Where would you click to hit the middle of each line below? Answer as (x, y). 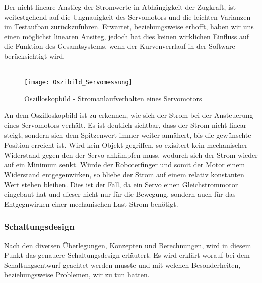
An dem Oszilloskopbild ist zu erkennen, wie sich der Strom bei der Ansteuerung (129, 115)
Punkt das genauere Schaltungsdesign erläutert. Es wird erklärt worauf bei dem (127, 255)
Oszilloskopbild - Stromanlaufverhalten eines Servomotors (113, 98)
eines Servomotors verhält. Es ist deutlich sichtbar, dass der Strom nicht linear (125, 125)
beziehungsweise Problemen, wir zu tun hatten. (77, 275)
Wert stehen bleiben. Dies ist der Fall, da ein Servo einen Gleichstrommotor (121, 184)
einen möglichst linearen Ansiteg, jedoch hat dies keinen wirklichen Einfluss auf (127, 36)
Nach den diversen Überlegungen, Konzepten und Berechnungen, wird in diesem (128, 245)
